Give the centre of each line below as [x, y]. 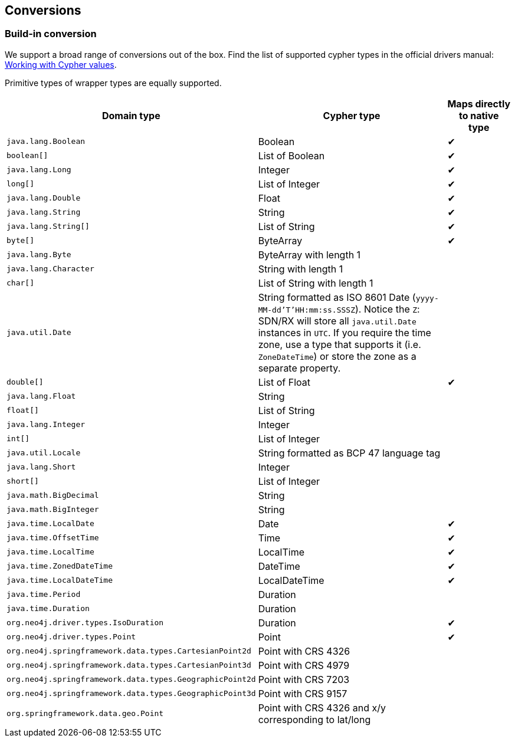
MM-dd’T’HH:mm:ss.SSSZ [307, 310]
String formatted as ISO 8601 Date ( [337, 297]
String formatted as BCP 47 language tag [349, 453]
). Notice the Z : [388, 309]
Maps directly [479, 104]
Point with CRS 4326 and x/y [322, 707]
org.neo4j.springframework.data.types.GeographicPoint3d [131, 694]
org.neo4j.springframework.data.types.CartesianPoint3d [129, 665]
